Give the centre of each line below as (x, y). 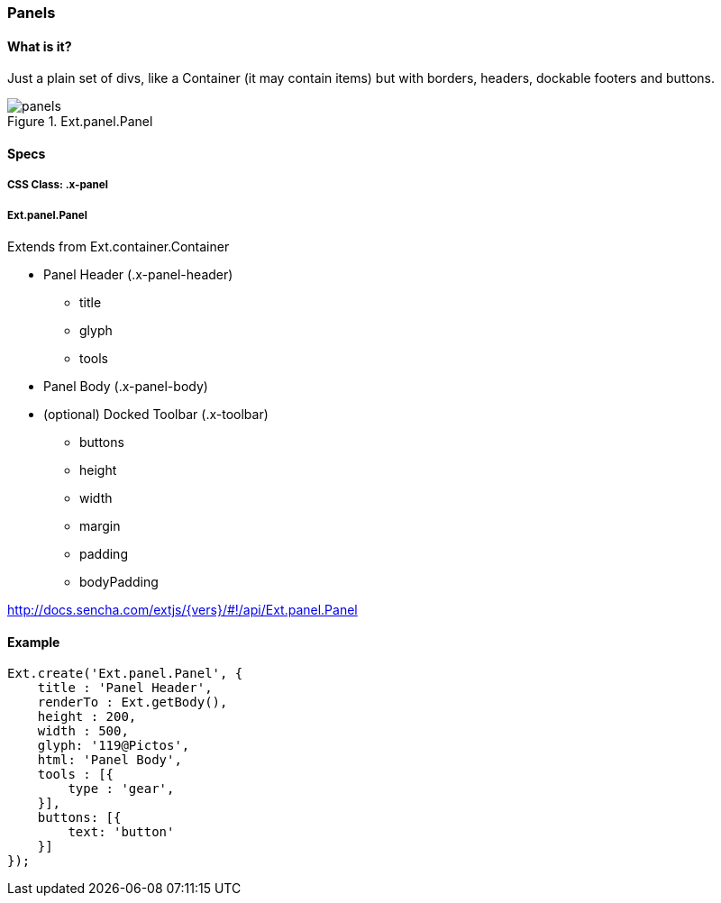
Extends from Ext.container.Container (119, 246)
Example (34, 642)
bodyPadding (119, 582)
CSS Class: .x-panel (58, 185)
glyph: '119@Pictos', (114, 746)
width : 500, (83, 731)
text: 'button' (121, 832)
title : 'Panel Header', (125, 688)
